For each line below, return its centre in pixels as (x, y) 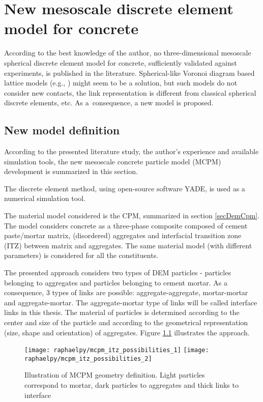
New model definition (62, 130)
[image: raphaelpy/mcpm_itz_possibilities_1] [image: (117, 350)
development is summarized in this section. (71, 171)
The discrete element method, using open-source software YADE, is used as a (125, 188)
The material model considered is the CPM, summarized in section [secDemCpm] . (132, 216)
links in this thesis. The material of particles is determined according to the (122, 312)
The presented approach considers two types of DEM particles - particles (118, 272)
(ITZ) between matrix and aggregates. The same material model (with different (128, 245)
